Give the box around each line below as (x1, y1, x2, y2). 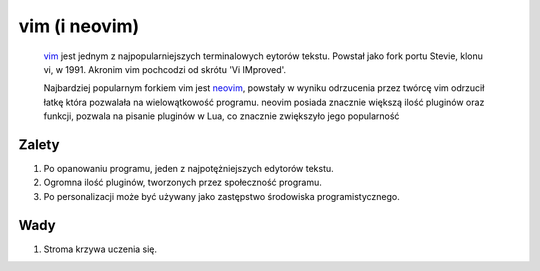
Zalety (18, 136, 60, 153)
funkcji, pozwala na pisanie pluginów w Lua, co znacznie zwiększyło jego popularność (43, 110, 400, 122)
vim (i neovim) (18, 15, 140, 37)
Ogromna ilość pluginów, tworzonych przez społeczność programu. (43, 176, 322, 189)
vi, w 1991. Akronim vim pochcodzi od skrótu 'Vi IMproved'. (43, 63, 287, 75)
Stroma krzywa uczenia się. (43, 243, 158, 255)
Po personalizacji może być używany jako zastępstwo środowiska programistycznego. (43, 190, 400, 202)
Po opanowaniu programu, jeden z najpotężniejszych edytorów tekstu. (43, 163, 334, 175)
